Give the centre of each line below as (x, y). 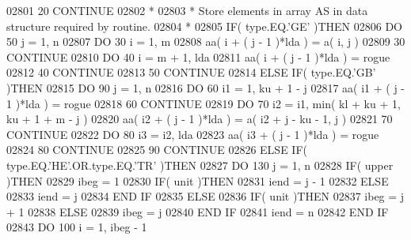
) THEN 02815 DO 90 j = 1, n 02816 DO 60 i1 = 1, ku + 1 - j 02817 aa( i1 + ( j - (206, 87)
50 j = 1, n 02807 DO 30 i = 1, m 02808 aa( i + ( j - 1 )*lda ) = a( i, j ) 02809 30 (206, 41)
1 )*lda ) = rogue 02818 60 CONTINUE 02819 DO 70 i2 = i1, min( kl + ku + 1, (204, 103)
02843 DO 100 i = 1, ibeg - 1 (77, 227)
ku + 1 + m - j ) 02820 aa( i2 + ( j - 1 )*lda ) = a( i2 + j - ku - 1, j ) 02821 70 (200, 119)
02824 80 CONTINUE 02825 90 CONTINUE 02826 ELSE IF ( (157, 150)
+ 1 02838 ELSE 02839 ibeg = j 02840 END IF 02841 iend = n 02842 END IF (198, 211)
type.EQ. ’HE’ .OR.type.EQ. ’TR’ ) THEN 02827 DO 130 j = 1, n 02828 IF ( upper (200, 165)
